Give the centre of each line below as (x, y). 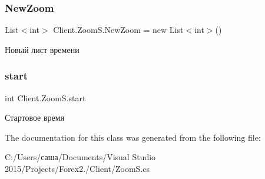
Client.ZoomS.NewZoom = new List (118, 30)
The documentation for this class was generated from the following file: (133, 137)
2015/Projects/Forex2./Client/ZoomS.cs (77, 168)
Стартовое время (35, 117)
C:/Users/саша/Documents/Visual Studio (80, 157)
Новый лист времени (42, 49)
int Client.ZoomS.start (45, 97)
